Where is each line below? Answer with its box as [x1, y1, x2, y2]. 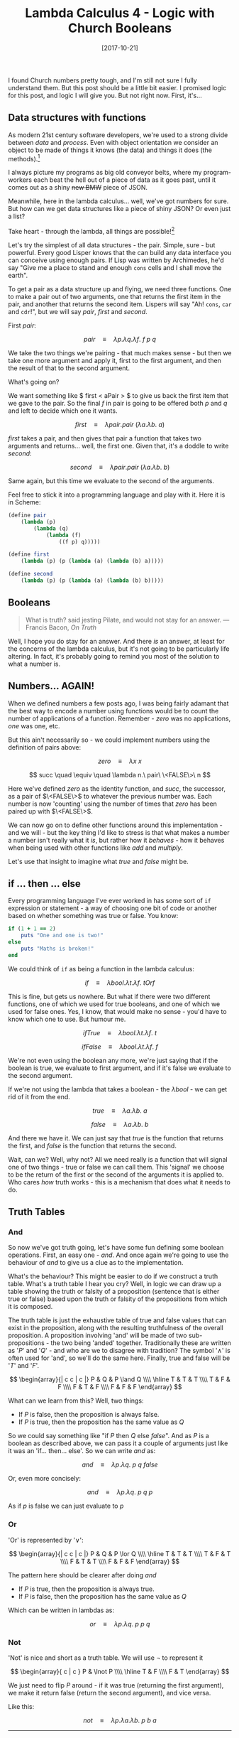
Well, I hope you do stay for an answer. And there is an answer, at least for [8, 637, 226, 645]
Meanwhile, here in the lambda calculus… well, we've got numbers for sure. [8, 197, 229, 205]
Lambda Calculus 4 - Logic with [25, 5, 215, 21]
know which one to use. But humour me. [8, 1015, 126, 1023]
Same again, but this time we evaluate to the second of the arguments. [8, 477, 215, 485]
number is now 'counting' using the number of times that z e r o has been [8, 799, 217, 808]
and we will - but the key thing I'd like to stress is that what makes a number [8, 828, 230, 836]
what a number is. [8, 659, 61, 668]
